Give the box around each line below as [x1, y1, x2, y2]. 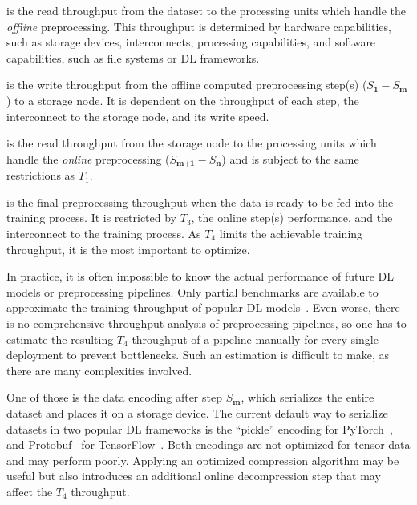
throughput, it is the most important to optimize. [6, 240, 250, 257]
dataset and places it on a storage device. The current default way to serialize [6, 404, 388, 421]
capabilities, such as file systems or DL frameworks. [6, 49, 260, 66]
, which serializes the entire [241, 389, 374, 406]
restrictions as [6, 167, 75, 184]
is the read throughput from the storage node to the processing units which [6, 135, 377, 151]
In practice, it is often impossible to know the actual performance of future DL [6, 268, 394, 285]
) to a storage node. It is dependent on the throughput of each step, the [6, 91, 359, 108]
